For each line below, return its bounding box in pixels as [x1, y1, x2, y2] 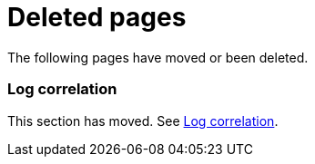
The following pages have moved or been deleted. [7, 49, 309, 65]
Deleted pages [7, 2, 187, 33]
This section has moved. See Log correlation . [7, 112, 279, 129]
